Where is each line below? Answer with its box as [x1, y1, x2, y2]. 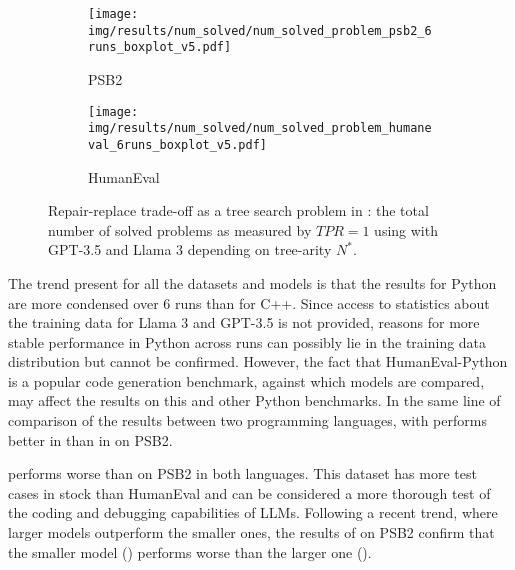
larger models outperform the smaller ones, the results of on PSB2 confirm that [8, 522, 495, 543]
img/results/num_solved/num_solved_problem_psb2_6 [88, 23, 432, 38]
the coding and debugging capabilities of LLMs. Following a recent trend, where [8, 502, 498, 523]
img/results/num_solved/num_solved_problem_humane [88, 121, 432, 136]
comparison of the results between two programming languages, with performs [8, 410, 487, 431]
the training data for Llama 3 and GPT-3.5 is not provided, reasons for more [8, 312, 480, 333]
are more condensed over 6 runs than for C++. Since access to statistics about [8, 292, 490, 313]
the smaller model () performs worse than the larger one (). [8, 541, 372, 562]
